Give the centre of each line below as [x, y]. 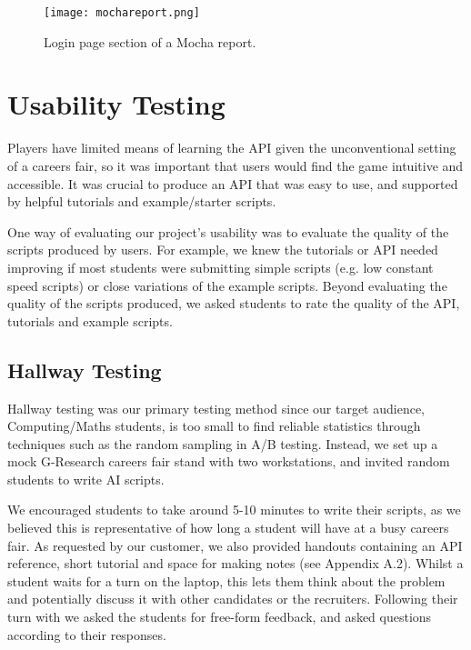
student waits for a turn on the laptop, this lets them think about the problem [226, 580]
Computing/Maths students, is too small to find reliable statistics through [214, 426]
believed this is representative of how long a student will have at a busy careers [228, 528]
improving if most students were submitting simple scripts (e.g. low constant [220, 267]
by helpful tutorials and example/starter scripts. [142, 201]
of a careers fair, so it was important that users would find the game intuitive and [235, 165]
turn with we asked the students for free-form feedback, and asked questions [220, 617]
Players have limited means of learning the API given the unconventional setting [232, 148]
